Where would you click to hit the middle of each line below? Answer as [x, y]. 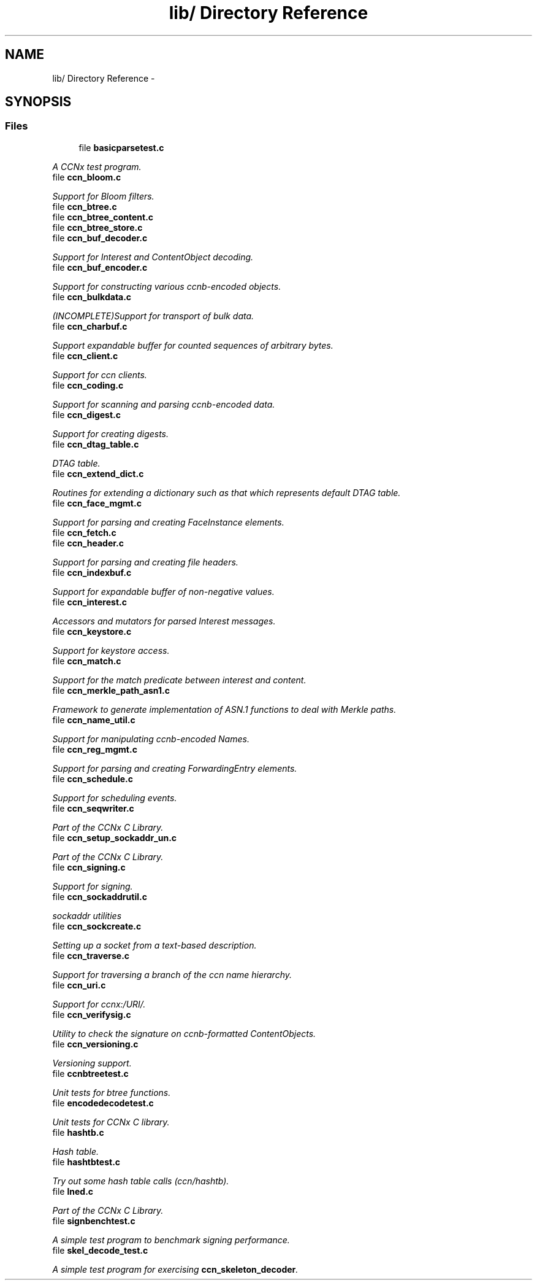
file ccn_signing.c [89, 867]
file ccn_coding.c [88, 385]
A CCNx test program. [97, 166]
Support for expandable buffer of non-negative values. [163, 591]
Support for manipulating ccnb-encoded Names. [151, 739]
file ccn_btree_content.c [103, 217]
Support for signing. [93, 886]
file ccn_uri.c [79, 985]
